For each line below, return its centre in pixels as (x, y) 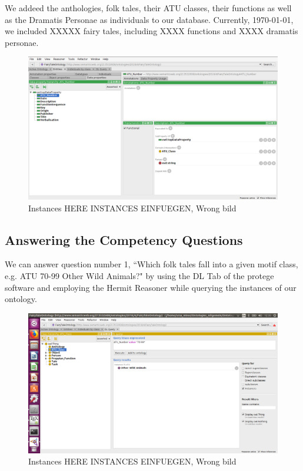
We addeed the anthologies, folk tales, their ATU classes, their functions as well (148, 8)
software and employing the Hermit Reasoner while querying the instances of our (151, 287)
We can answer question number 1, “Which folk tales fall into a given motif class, (151, 264)
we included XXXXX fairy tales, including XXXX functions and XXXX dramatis (151, 31)
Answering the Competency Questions (124, 239)
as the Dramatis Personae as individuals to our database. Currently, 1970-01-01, (149, 19)
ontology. (21, 299)
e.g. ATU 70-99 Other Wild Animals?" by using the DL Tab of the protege (139, 276)
